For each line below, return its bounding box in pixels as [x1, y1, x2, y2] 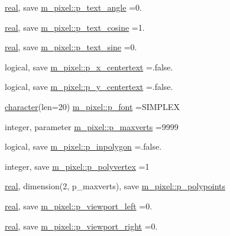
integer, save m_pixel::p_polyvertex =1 [5, 160, 150, 172]
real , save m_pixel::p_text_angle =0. [5, 1, 142, 13]
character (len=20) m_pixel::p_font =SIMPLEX [5, 100, 180, 112]
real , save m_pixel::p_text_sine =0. [5, 41, 137, 53]
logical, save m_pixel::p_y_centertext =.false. [5, 80, 173, 93]
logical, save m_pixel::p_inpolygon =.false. [5, 140, 162, 153]
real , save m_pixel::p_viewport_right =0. [5, 219, 158, 232]
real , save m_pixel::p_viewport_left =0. [5, 199, 153, 212]
